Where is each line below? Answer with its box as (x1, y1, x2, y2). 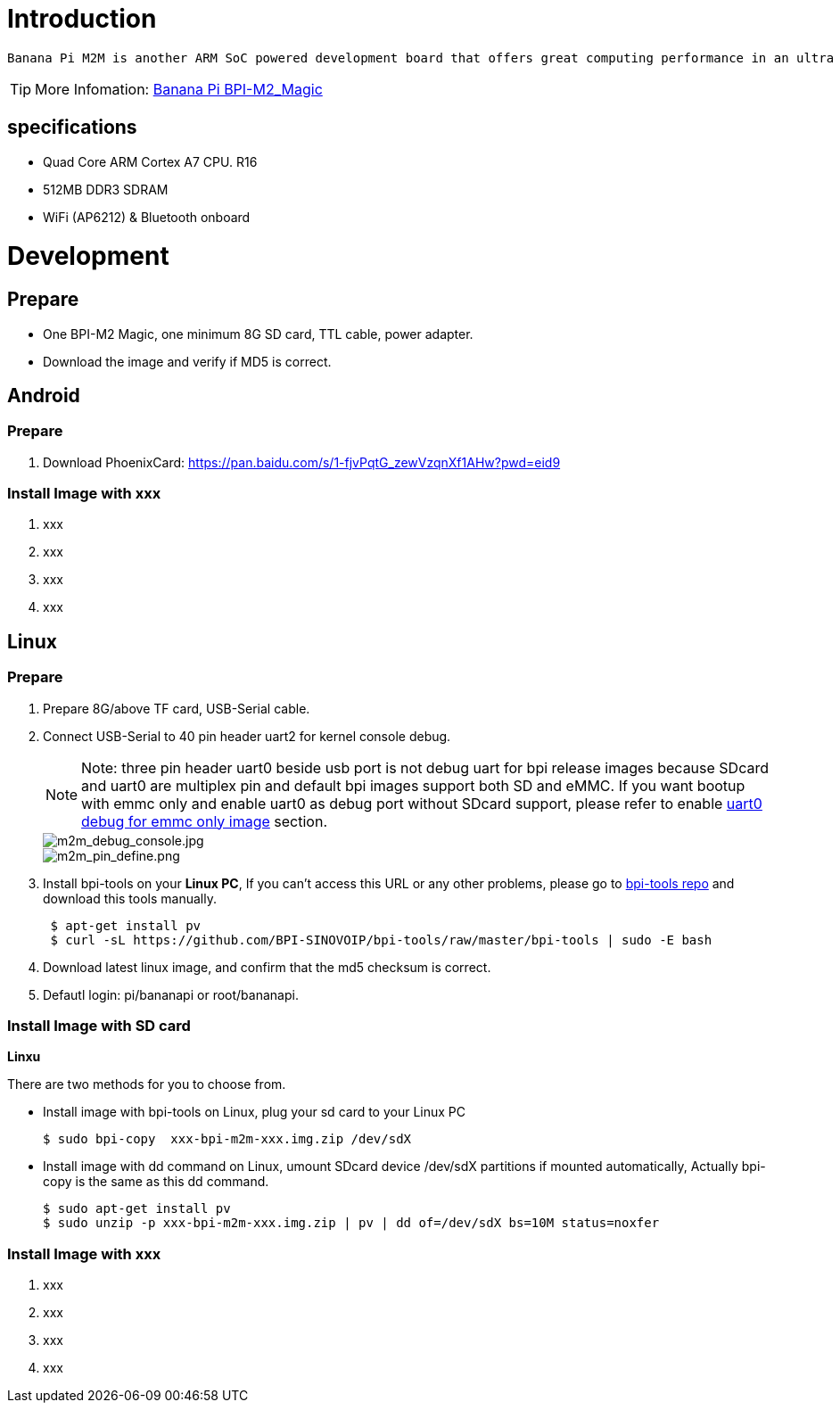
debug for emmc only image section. (81, 812, 328, 830)
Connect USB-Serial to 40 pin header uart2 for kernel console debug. (43, 728, 451, 744)
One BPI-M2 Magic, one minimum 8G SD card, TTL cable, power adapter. (43, 326, 474, 342)
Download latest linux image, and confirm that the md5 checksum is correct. (43, 959, 491, 975)
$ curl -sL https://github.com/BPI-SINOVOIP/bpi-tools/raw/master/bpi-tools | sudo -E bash (50, 932, 712, 947)
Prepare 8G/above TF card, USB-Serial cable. (43, 700, 310, 716)
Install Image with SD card (7, 1017, 191, 1035)
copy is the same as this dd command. (43, 1174, 269, 1190)
